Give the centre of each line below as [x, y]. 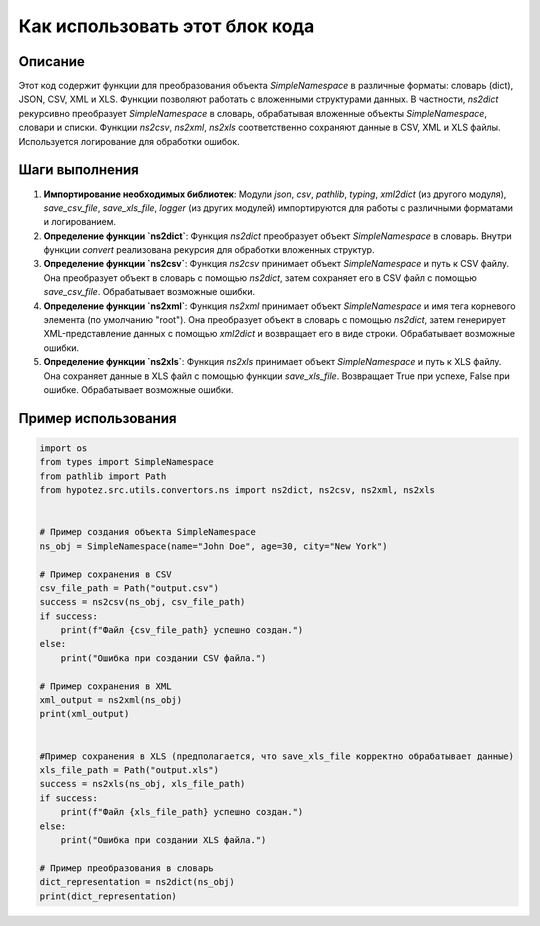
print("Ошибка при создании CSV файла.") [163, 658]
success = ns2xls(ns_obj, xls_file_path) [142, 784]
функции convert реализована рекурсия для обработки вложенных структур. [209, 250]
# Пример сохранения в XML [105, 686]
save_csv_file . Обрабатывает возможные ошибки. [149, 292]
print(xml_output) [84, 714]
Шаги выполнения [78, 170]
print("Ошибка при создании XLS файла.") [163, 839]
